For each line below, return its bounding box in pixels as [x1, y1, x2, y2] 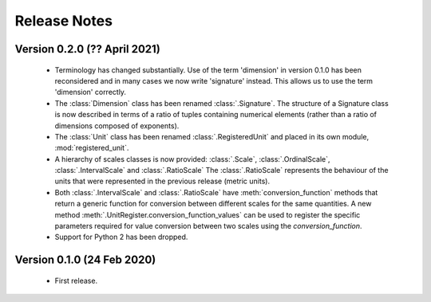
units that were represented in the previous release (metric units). [54, 176, 271, 186]
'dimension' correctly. [54, 88, 127, 97]
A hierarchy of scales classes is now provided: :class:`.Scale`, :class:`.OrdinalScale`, [54, 154, 330, 163]
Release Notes [14, 12, 113, 29]
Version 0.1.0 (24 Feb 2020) [14, 253, 156, 267]
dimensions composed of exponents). [54, 120, 180, 131]
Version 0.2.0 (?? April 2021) [14, 42, 161, 56]
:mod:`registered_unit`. [54, 143, 129, 153]
